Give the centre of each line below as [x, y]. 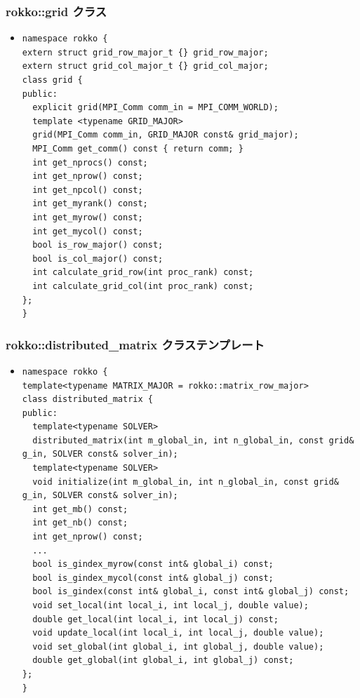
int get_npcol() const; [88, 190]
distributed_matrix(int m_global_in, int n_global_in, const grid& [193, 440]
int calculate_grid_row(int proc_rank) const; [143, 273]
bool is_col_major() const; [98, 259]
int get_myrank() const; [90, 204]
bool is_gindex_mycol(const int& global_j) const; [153, 578]
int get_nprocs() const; [90, 162]
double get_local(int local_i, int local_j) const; [155, 619]
